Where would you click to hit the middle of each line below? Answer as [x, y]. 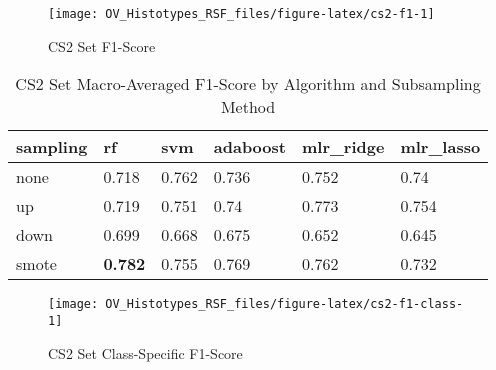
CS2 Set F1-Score [102, 45]
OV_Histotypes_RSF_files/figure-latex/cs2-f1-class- [284, 304]
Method [248, 107]
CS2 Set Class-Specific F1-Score [145, 352]
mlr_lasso [440, 147]
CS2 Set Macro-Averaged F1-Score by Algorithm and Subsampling [248, 84]
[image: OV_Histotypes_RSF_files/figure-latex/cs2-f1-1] [241, 14]
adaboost [249, 147]
